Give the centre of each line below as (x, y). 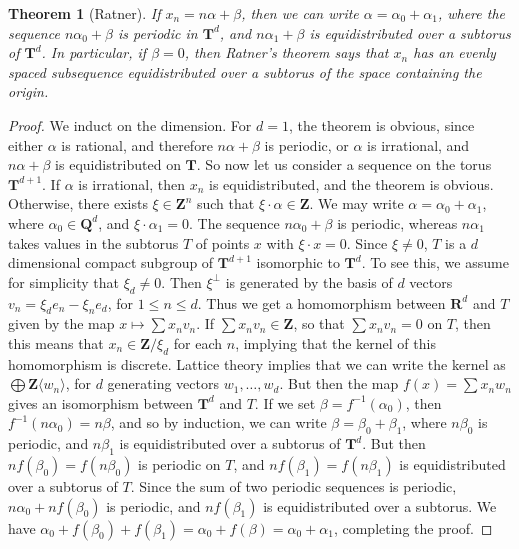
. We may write (356, 203)
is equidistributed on (118, 164)
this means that (56, 342)
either (26, 144)
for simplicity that (63, 281)
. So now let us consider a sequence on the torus (344, 164)
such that (225, 203)
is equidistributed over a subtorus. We (380, 505)
